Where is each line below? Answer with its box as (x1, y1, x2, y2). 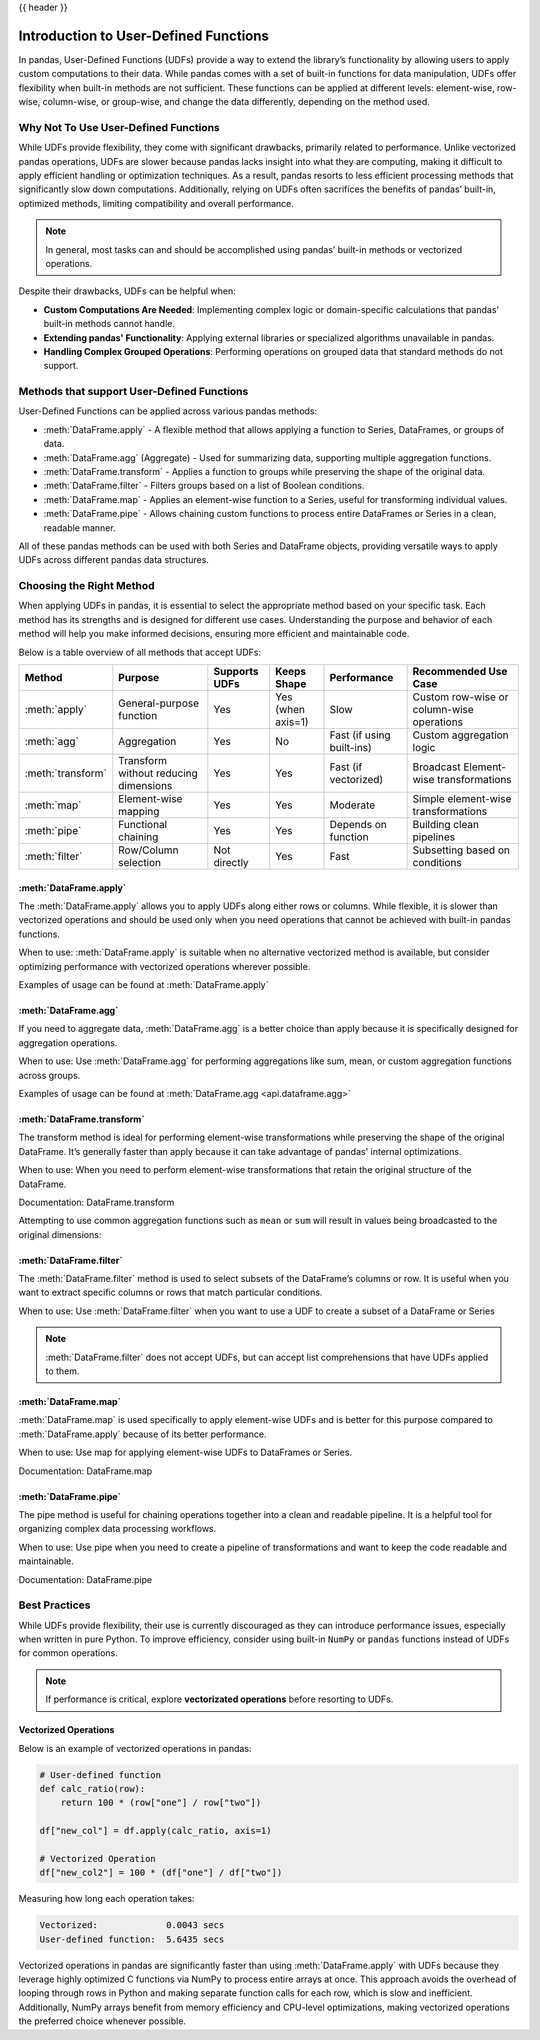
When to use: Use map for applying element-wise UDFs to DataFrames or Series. (18, 1446, 353, 1459)
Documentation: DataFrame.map (18, 1465, 153, 1477)
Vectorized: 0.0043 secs (39, 1920, 225, 1931)
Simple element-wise (412, 792, 512, 806)
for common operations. (18, 1647, 119, 1659)
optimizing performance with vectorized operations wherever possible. (18, 960, 311, 972)
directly (213, 856, 249, 870)
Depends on (329, 818, 387, 832)
